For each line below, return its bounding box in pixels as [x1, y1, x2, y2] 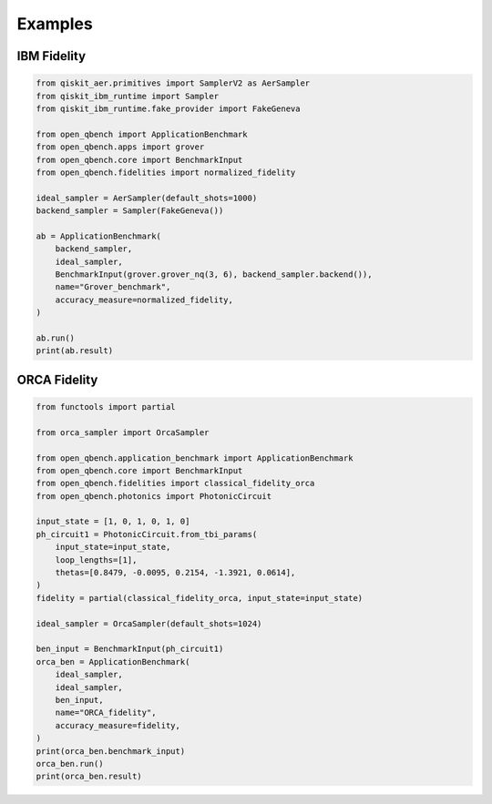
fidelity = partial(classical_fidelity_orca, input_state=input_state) [36, 593, 364, 603]
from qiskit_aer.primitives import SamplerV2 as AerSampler [36, 78, 311, 88]
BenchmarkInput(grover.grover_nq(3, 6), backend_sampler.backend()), [55, 270, 373, 280]
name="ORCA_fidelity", [55, 707, 157, 718]
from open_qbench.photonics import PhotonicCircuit [36, 491, 272, 501]
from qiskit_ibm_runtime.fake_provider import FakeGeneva [36, 103, 301, 114]
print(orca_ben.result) [36, 771, 143, 782]
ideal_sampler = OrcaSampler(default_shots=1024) [36, 618, 262, 628]
